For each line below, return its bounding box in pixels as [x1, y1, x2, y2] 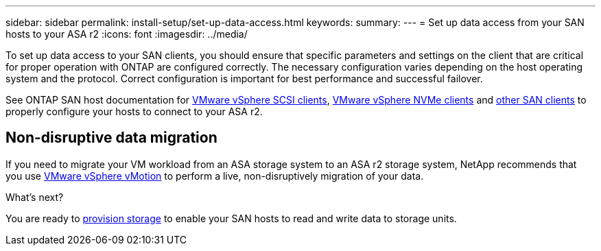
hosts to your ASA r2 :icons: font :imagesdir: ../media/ [5, 28, 248, 40]
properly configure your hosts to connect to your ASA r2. [5, 106, 263, 117]
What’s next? [5, 191, 64, 203]
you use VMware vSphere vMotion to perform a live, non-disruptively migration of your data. [5, 169, 424, 182]
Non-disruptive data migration [5, 129, 217, 147]
